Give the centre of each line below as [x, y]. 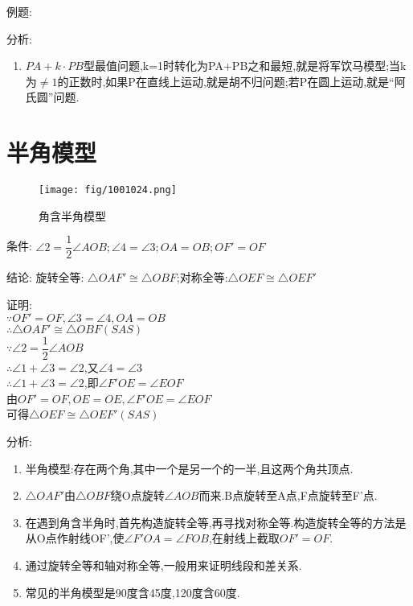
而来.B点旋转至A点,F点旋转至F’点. [288, 495]
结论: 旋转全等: [45, 277]
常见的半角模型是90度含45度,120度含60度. [133, 592]
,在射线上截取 [244, 538]
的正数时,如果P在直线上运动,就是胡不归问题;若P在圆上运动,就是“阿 [231, 81]
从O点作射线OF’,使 [75, 538]
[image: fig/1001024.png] [108, 190]
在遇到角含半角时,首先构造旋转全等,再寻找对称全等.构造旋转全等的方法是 [216, 522]
